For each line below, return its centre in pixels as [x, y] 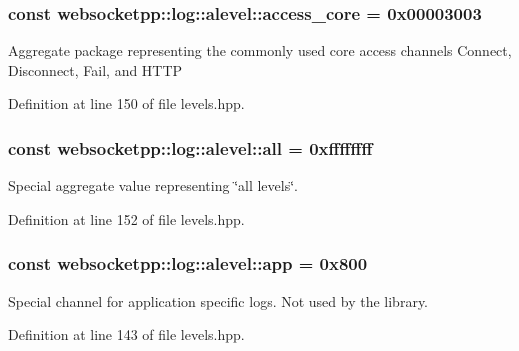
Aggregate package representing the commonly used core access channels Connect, [260, 50]
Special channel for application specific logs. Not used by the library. [218, 300]
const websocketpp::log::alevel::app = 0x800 [188, 263]
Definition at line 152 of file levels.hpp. [126, 218]
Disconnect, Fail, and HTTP [95, 69]
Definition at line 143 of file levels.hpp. [126, 334]
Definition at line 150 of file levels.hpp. [126, 103]
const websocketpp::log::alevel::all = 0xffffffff [190, 147]
